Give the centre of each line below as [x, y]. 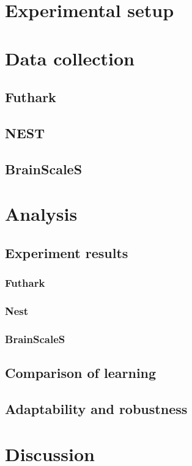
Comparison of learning [81, 373]
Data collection [70, 58]
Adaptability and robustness [96, 408]
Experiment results [67, 252]
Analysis [41, 214]
